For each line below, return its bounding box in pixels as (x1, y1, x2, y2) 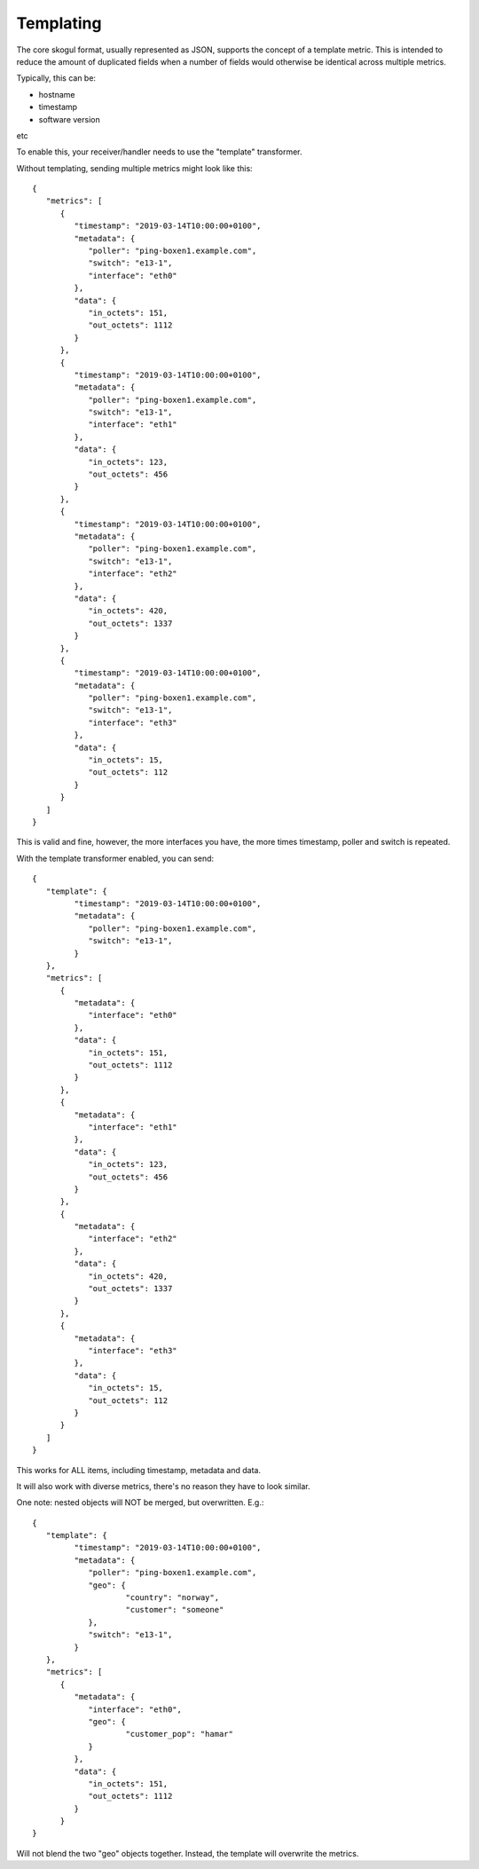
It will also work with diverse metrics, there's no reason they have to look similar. (16, 1480, 310, 1491)
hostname (38, 89, 75, 99)
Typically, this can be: (16, 73, 97, 83)
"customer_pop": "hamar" (125, 1729, 234, 1739)
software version (38, 114, 101, 124)
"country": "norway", (125, 1593, 220, 1603)
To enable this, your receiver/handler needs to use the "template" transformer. (16, 146, 302, 157)
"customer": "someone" (125, 1605, 224, 1615)
